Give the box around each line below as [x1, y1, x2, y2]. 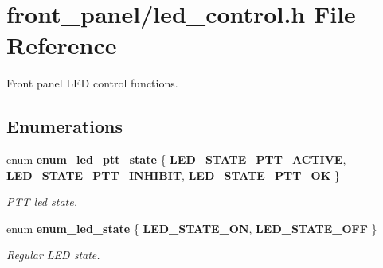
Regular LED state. [6, 247, 100, 263]
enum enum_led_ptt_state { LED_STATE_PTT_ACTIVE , [6, 151, 346, 168]
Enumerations [6, 114, 123, 138]
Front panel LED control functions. [6, 75, 178, 91]
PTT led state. [6, 193, 77, 210]
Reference [6, 29, 117, 61]
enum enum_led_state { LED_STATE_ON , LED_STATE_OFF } [6, 219, 377, 236]
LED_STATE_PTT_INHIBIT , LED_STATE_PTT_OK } [6, 166, 340, 183]
